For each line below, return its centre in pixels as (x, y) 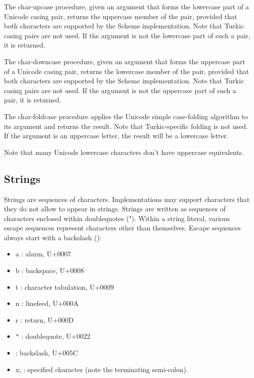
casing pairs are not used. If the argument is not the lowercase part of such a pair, (127, 35)
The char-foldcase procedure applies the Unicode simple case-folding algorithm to (126, 116)
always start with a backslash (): (53, 237)
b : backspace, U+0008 (50, 270)
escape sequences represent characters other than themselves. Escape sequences (123, 228)
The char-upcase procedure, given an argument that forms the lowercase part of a (127, 6)
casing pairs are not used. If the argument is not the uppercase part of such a (120, 90)
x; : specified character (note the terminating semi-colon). (102, 369)
